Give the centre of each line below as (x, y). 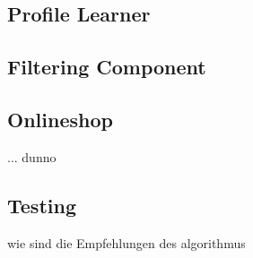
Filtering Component (107, 67)
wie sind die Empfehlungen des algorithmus (126, 242)
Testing (42, 205)
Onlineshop (60, 119)
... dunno (32, 156)
